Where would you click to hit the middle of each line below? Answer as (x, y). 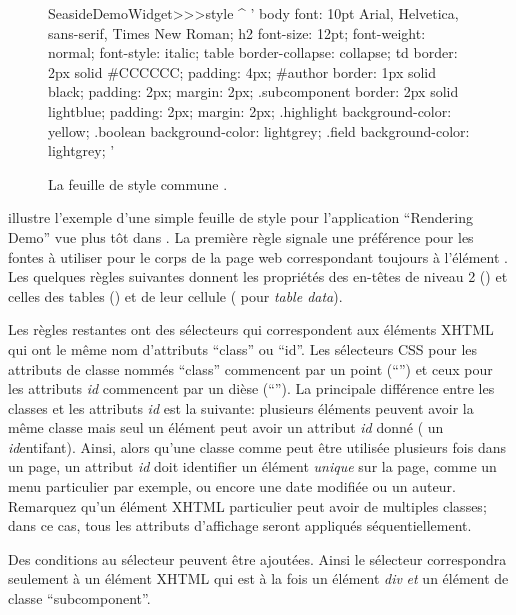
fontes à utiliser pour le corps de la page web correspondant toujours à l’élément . (258, 256)
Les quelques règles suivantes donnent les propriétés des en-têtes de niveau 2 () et (258, 276)
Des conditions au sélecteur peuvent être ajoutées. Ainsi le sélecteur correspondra (257, 558)
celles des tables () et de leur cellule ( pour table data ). (175, 295)
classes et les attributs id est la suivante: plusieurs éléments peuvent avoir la (241, 407)
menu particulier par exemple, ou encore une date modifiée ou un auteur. (232, 486)
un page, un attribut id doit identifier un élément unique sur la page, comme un (252, 466)
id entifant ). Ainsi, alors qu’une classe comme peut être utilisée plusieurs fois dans (257, 446)
